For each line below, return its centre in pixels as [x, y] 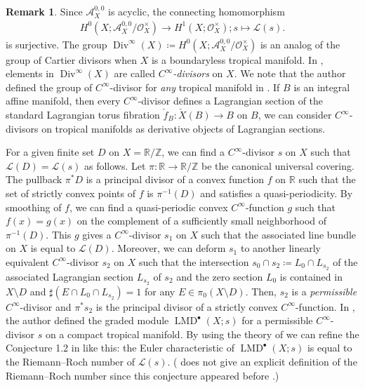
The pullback [34, 179]
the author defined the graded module [87, 320]
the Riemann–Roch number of [70, 362]
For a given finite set [50, 152]
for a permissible [277, 320]
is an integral [322, 87]
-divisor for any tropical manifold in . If [195, 87]
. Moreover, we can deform [168, 248]
